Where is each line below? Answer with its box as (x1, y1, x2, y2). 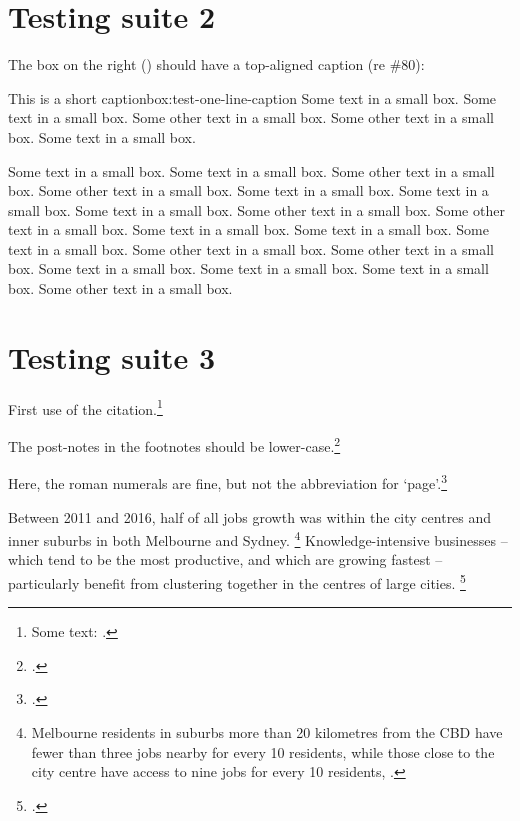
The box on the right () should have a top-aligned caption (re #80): (8, 54, 425, 75)
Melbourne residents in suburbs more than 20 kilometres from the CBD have (31, 722, 503, 742)
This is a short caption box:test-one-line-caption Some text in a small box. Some (8, 87, 497, 108)
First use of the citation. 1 (8, 395, 163, 419)
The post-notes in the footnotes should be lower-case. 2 (8, 433, 341, 456)
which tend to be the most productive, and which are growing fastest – (8, 549, 443, 570)
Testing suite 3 (8, 336, 215, 377)
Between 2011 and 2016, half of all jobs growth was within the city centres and (8, 506, 492, 527)
